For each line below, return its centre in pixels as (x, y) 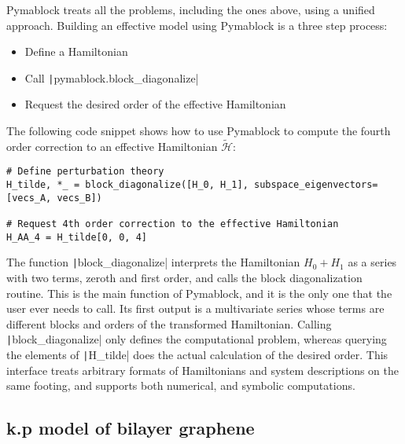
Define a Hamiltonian (76, 51)
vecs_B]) (79, 198)
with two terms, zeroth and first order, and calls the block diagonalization (184, 278)
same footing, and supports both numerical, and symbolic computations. (181, 385)
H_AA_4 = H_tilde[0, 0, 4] (77, 237)
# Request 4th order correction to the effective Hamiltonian (173, 224)
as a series (372, 262)
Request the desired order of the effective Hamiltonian (155, 104)
